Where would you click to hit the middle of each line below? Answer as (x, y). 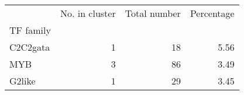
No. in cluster (88, 13)
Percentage (212, 13)
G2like (23, 81)
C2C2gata (30, 47)
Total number (153, 13)
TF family (30, 30)
